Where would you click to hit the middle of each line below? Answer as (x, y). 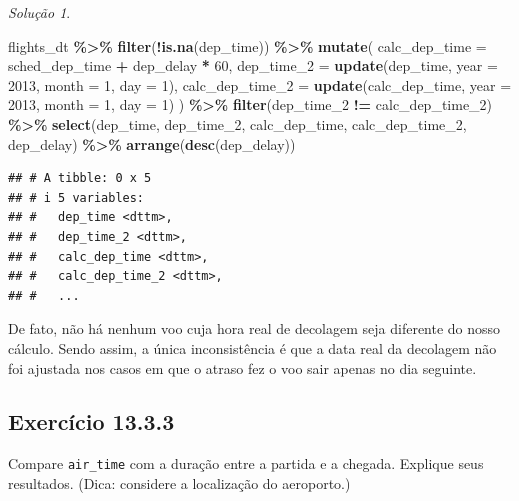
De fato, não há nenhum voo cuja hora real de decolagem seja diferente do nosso (254, 328)
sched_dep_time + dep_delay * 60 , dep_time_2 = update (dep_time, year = (253, 65)
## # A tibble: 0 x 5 (80, 178)
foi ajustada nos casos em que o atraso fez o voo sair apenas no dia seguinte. (242, 367)
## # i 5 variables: (76, 197)
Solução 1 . (39, 12)
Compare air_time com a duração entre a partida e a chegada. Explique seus (246, 463)
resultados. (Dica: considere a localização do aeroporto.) (179, 482)
